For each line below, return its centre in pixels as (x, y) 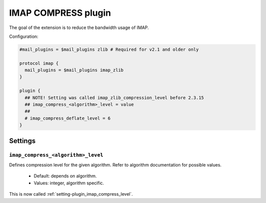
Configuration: (24, 36)
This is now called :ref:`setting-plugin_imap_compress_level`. (71, 194)
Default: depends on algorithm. (65, 176)
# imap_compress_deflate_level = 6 (68, 118)
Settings (22, 141)
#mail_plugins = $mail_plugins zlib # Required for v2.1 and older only (109, 49)
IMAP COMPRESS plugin (60, 13)
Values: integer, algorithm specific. (69, 183)
